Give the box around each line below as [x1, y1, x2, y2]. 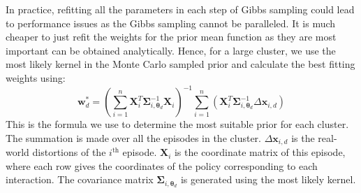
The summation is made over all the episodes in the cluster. [6, 130, 261, 145]
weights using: [6, 70, 66, 85]
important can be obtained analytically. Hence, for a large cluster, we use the [6, 43, 336, 57]
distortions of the [32, 145, 106, 159]
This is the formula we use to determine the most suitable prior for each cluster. [6, 117, 349, 131]
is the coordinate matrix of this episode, [174, 145, 346, 159]
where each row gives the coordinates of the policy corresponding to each [6, 158, 318, 173]
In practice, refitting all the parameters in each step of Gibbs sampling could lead [6, 2, 355, 16]
